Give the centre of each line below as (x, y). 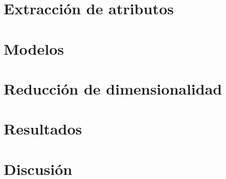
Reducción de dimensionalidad (113, 88)
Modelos (34, 48)
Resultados (43, 129)
